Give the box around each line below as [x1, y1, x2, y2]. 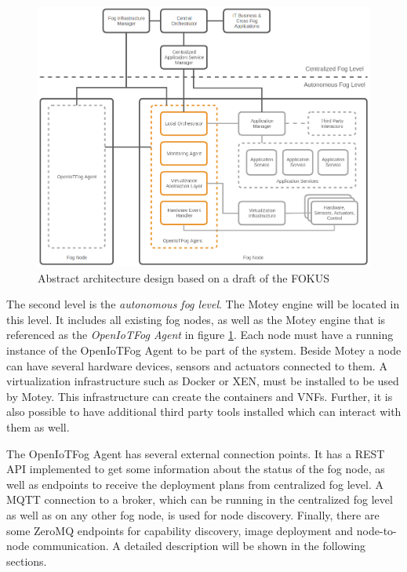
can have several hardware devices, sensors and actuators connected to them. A [6, 357, 387, 373]
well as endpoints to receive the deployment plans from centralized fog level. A [6, 475, 383, 492]
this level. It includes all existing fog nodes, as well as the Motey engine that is [6, 311, 386, 327]
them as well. [6, 418, 70, 435]
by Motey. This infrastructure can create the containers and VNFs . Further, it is [6, 388, 393, 404]
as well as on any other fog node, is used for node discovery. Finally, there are [6, 506, 380, 523]
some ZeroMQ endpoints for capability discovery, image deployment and [6, 522, 354, 538]
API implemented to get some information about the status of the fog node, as [6, 461, 385, 477]
